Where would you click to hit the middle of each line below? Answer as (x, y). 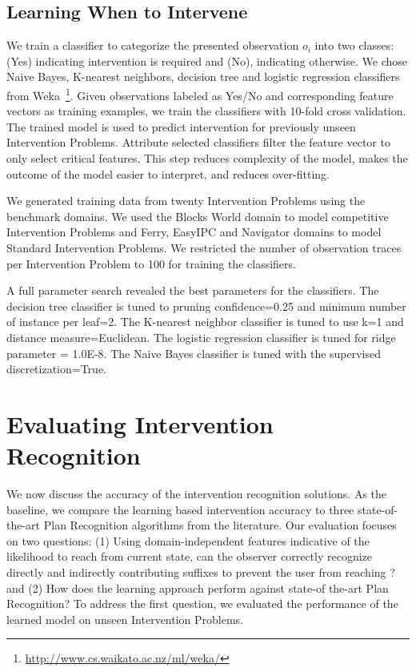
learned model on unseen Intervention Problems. (125, 619)
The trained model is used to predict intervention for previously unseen (181, 126)
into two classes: (354, 45)
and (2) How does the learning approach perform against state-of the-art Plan (198, 587)
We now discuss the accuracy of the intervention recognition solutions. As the (197, 494)
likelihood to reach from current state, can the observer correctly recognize (190, 556)
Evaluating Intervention (140, 423)
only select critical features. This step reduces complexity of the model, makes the (207, 158)
